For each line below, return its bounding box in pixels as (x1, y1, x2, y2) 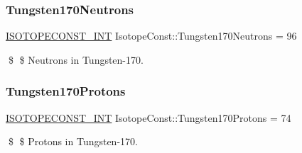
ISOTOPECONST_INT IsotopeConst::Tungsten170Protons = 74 (6, 110, 291, 125)
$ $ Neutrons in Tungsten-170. (8, 52, 144, 67)
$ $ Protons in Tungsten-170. (8, 134, 138, 149)
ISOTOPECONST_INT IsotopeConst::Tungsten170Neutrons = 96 (6, 28, 297, 43)
